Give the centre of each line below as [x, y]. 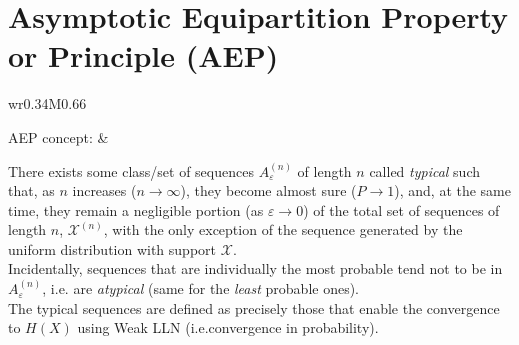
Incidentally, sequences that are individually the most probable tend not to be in [255, 268]
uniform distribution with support [112, 248]
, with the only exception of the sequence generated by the [283, 229]
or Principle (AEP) [143, 55]
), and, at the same [452, 190]
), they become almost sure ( [268, 190]
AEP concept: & [58, 136]
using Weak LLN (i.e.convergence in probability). [228, 327]
